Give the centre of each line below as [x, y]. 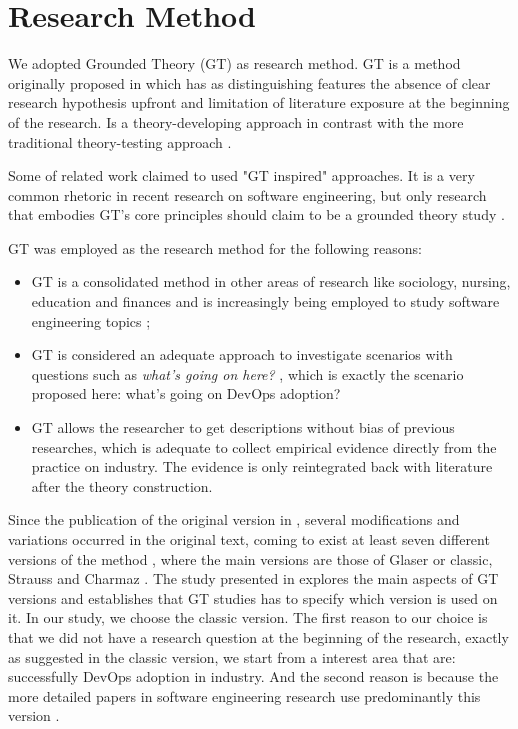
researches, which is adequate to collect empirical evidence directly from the [264, 446]
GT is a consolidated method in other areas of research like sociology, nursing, [271, 281]
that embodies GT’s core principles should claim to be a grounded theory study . [256, 214]
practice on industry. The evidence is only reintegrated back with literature [262, 466]
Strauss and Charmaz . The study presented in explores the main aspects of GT [253, 578]
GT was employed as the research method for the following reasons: [215, 247]
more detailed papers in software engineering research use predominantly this [244, 695]
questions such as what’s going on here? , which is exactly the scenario [247, 373]
